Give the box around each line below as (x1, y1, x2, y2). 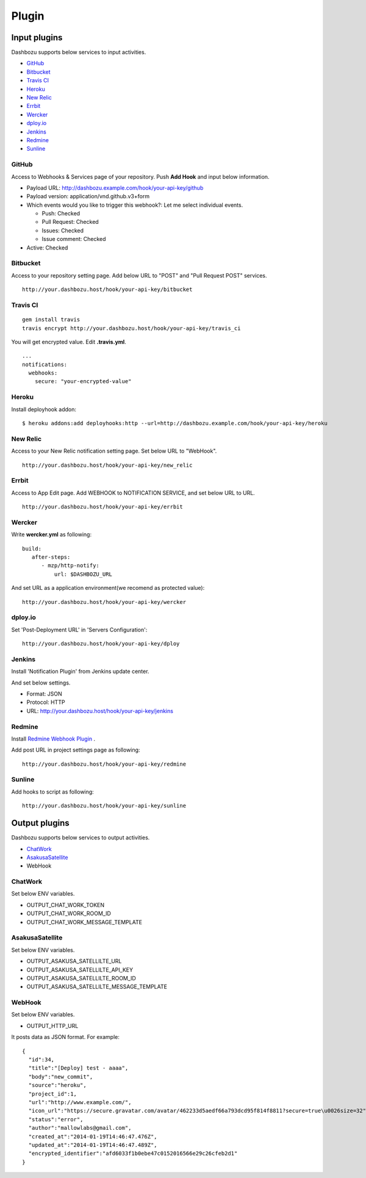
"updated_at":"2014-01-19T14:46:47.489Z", (28, 1141, 158, 1148)
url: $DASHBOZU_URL (54, 570, 113, 578)
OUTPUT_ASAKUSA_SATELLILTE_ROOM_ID (26, 974, 137, 982)
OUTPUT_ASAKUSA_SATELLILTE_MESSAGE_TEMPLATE (26, 983, 168, 991)
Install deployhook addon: (11, 406, 76, 413)
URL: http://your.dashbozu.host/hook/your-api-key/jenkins (26, 707, 174, 714)
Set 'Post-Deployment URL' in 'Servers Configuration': (11, 626, 148, 633)
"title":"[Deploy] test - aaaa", (28, 1065, 129, 1072)
